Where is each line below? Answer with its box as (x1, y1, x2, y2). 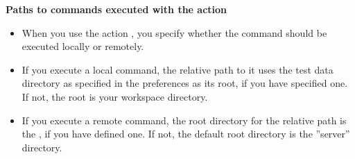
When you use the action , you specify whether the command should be (21, 25, 327, 40)
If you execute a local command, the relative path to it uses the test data (21, 62, 334, 76)
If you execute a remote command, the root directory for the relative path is (21, 112, 347, 127)
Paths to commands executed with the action (6, 2, 227, 16)
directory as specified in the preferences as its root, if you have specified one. (21, 76, 348, 90)
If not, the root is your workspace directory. (21, 89, 208, 103)
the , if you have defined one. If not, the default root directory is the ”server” (21, 126, 350, 141)
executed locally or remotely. (21, 39, 144, 53)
